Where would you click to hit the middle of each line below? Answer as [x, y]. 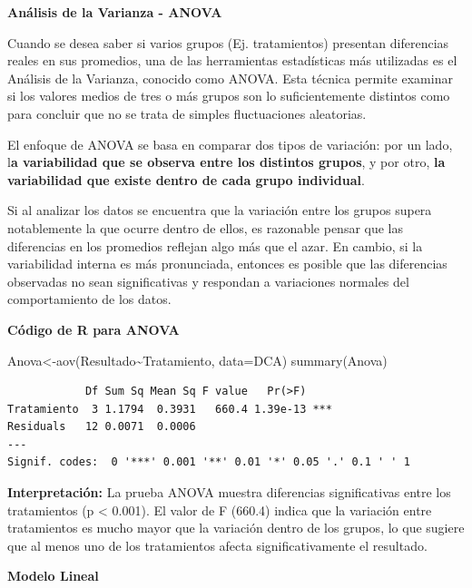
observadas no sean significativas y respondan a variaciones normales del [208, 281]
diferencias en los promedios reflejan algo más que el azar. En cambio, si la [215, 245]
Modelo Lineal [53, 576]
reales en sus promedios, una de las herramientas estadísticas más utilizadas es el [232, 60]
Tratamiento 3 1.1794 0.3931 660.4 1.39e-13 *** [170, 409]
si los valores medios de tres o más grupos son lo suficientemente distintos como [229, 96]
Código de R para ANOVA [93, 329]
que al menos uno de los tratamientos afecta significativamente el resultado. [217, 545]
